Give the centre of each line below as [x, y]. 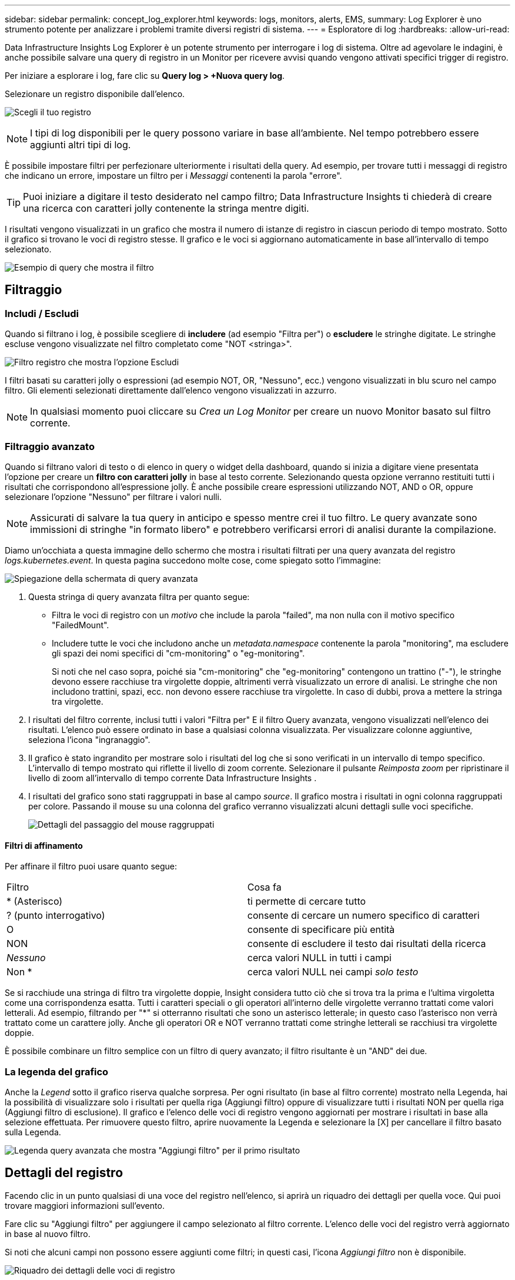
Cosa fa [264, 887]
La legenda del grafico [57, 1071]
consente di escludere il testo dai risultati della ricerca [367, 944]
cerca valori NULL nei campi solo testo [333, 972]
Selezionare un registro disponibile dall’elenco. [95, 94]
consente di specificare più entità [321, 930]
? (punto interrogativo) [56, 916]
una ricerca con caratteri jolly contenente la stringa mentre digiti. [166, 208]
